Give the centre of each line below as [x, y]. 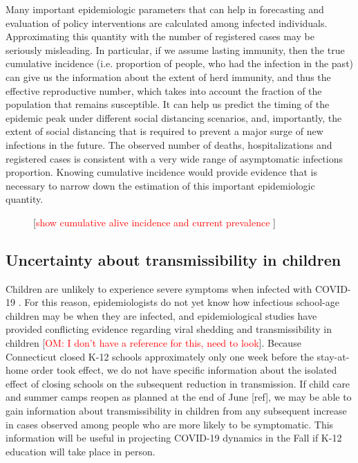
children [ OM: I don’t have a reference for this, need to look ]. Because [153, 343]
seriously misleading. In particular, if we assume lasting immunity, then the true [175, 49]
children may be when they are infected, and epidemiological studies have [161, 315]
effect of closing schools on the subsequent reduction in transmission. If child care [178, 383]
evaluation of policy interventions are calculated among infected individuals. [167, 22]
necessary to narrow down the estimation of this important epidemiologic [160, 185]
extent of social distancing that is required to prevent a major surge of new [164, 131]
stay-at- [333, 356]
